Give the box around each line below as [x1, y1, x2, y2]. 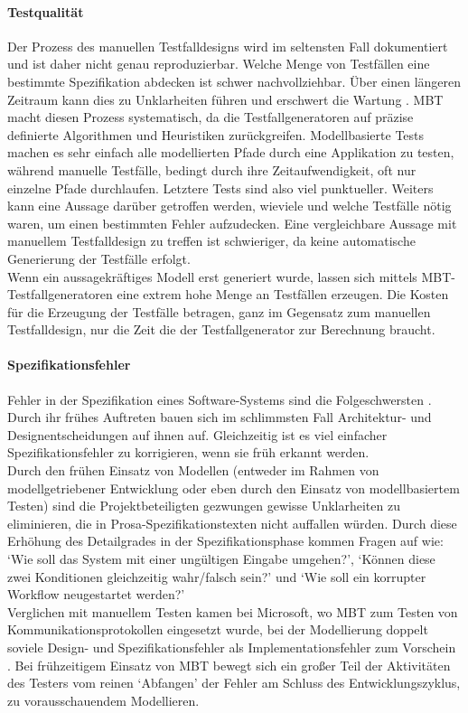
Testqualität [7, 2, 84, 21]
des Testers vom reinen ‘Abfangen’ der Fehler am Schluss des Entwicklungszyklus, [7, 673, 461, 692]
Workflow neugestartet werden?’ [7, 585, 185, 604]
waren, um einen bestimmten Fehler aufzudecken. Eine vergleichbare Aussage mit [7, 213, 457, 232]
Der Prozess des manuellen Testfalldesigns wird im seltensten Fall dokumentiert [7, 36, 448, 55]
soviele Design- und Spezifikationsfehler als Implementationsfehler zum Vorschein [7, 638, 456, 656]
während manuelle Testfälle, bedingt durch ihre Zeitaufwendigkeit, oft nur [7, 160, 417, 179]
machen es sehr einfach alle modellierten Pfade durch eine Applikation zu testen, [7, 143, 454, 162]
